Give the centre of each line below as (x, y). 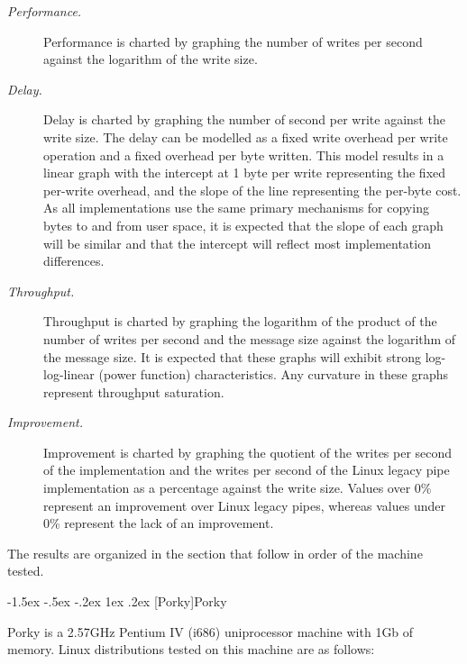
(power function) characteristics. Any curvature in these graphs (273, 374)
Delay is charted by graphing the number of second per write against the (244, 119)
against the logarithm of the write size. (151, 59)
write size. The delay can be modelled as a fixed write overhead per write (246, 136)
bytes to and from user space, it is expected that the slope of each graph (243, 225)
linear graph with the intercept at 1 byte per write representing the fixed (245, 173)
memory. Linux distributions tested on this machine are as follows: (191, 649)
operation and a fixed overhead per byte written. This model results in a (244, 155)
